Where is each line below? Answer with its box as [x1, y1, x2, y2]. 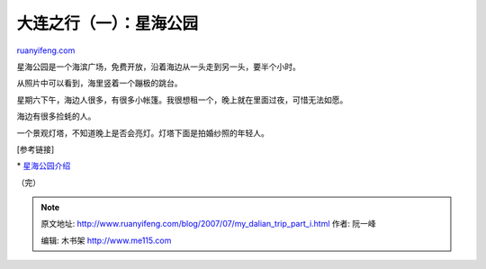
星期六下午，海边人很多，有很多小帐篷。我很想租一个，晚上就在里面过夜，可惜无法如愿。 [16, 94, 348, 105]
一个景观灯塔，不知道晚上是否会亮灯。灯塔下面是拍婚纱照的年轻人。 [16, 127, 269, 139]
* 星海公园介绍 [16, 160, 71, 171]
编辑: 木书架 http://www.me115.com [40, 235, 172, 246]
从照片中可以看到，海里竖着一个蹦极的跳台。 [16, 77, 183, 89]
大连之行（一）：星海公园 [16, 13, 199, 33]
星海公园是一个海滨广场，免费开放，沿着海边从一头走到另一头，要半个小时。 [16, 61, 301, 72]
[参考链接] [16, 144, 55, 155]
